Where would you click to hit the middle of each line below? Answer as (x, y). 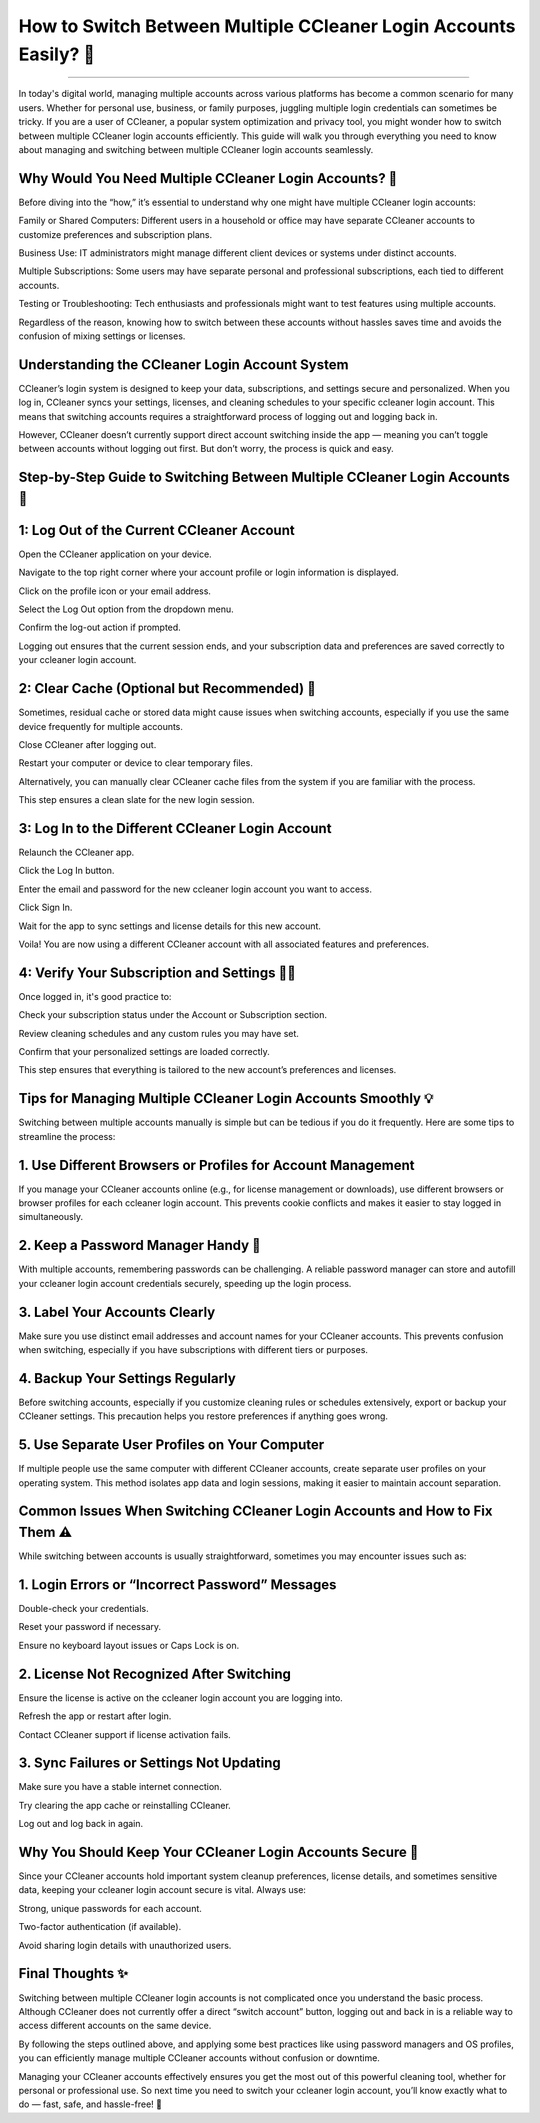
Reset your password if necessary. (90, 1627)
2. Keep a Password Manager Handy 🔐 (140, 1245)
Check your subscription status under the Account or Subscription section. (172, 1015)
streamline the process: (67, 1136)
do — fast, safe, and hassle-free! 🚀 (90, 2104)
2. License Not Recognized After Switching (155, 1673)
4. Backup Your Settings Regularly (127, 1378)
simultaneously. (51, 1217)
